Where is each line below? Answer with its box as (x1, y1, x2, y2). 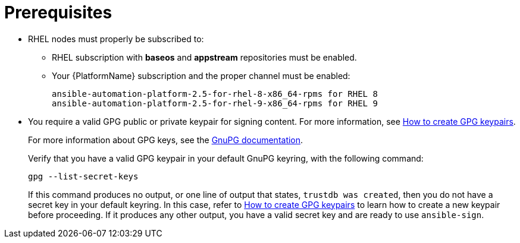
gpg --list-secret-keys (28, 171, 139, 181)
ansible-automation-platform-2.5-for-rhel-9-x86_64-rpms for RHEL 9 (52, 98, 378, 108)
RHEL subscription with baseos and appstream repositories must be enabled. (52, 52, 357, 62)
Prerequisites (4, 2, 112, 23)
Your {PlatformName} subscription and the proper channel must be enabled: (52, 70, 350, 81)
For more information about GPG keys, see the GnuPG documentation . (28, 134, 303, 145)
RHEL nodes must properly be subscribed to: (28, 33, 204, 44)
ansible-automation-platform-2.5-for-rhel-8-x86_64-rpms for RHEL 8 (52, 89, 378, 99)
